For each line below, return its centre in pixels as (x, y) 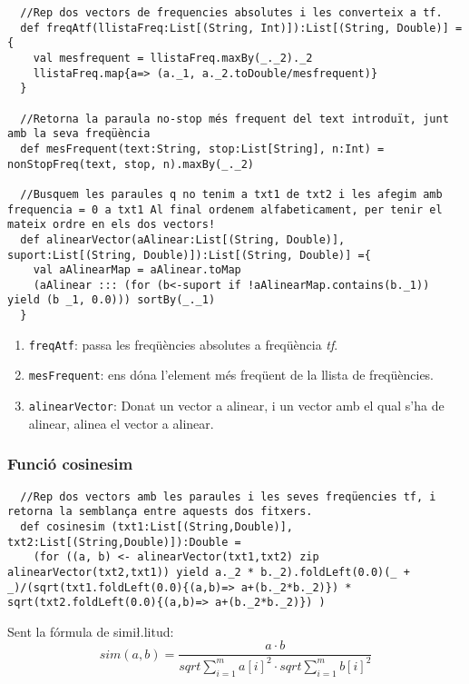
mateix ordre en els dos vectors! (112, 225)
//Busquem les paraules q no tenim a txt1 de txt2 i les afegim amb (231, 194)
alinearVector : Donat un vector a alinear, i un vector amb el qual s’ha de (236, 406)
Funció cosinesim (70, 464)
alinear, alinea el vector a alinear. (121, 423)
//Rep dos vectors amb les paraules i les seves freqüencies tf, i (228, 496)
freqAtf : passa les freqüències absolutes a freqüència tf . (183, 344)
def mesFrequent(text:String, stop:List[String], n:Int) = (202, 149)
